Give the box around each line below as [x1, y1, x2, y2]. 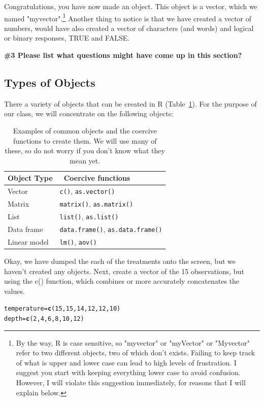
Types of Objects [4, 75, 95, 90]
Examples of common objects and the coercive [13, 125, 157, 136]
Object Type [8, 173, 53, 183]
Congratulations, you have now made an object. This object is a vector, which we [4, 1, 257, 11]
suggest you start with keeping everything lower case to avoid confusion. [16, 367, 241, 378]
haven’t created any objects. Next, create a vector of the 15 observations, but [4, 265, 244, 276]
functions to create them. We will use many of [13, 135, 157, 146]
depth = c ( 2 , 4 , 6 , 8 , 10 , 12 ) [4, 315, 84, 323]
